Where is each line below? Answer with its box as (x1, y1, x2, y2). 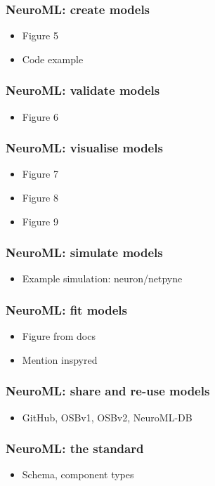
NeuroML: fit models (6, 301, 127, 318)
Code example (22, 51, 84, 66)
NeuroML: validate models (6, 81, 160, 99)
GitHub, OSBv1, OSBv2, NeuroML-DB (22, 409, 193, 424)
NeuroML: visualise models (6, 139, 163, 157)
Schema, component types (22, 467, 134, 482)
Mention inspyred (22, 352, 98, 367)
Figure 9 (22, 214, 58, 228)
